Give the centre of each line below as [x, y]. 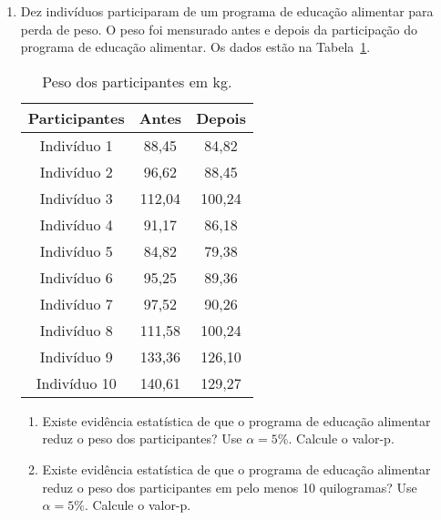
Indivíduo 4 [76, 224]
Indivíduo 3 [76, 198]
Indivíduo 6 [76, 277]
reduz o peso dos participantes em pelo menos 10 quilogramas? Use [230, 487]
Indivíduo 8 [76, 330]
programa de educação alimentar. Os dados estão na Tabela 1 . [195, 47]
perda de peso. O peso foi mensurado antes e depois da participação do [219, 29]
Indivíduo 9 [76, 356]
